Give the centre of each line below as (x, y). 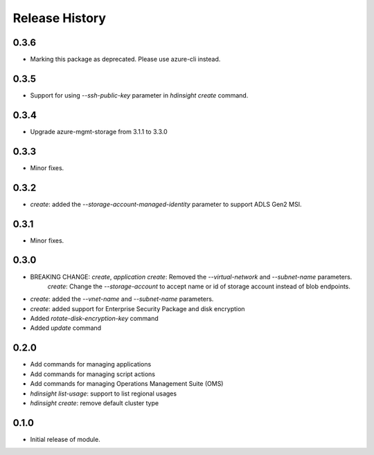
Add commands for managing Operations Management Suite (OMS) (127, 384)
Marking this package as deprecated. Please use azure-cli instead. (125, 59)
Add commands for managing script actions (93, 374)
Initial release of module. (65, 439)
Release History (60, 18)
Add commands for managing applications (91, 364)
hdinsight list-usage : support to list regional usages (103, 393)
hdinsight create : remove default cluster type (95, 403)
